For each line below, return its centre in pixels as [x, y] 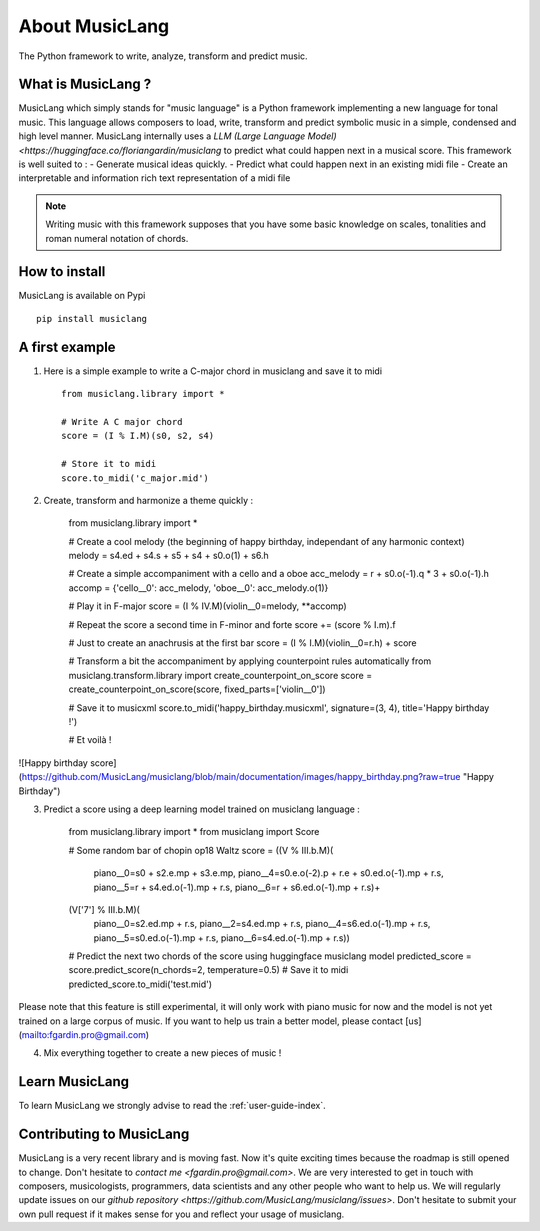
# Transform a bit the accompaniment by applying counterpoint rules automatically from [250, 661]
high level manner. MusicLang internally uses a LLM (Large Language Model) [177, 136]
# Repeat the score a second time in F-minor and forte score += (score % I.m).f [232, 624]
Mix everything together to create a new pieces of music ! [162, 1053]
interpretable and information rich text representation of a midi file [154, 178]
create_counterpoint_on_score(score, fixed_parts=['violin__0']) [197, 689]
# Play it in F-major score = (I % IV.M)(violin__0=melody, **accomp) [207, 606]
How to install [62, 271]
